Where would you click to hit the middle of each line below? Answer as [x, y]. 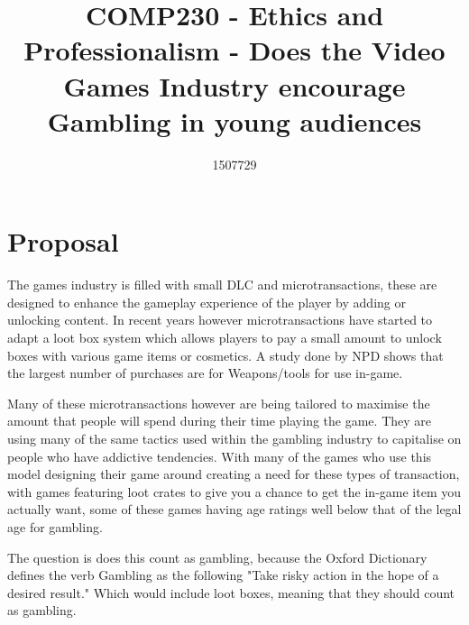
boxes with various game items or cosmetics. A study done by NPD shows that [225, 355]
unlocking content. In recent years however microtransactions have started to [220, 320]
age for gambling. [55, 526]
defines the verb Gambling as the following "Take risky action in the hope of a [223, 575]
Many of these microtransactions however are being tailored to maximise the [219, 403]
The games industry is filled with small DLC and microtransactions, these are [222, 285]
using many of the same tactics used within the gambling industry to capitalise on [234, 438]
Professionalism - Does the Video [234, 50]
